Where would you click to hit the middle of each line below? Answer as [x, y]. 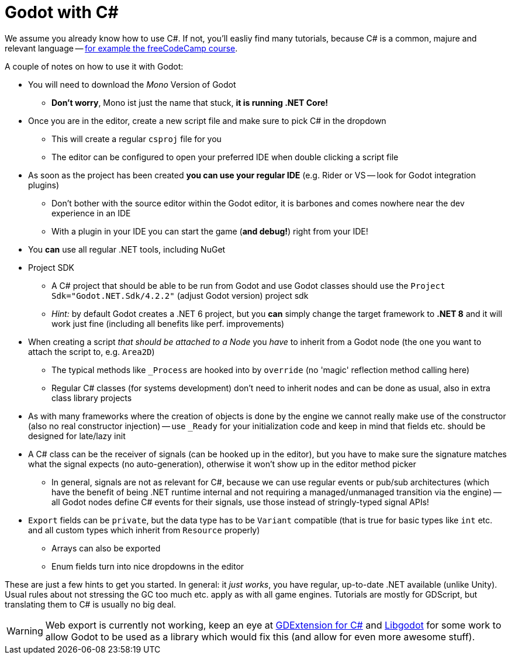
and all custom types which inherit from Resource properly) [144, 530]
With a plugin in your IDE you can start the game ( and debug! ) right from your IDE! [210, 231]
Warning [25, 631]
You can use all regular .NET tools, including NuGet [127, 249]
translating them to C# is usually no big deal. [90, 604]
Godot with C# [62, 12]
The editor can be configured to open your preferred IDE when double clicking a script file [225, 157]
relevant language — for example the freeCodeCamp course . [121, 48]
